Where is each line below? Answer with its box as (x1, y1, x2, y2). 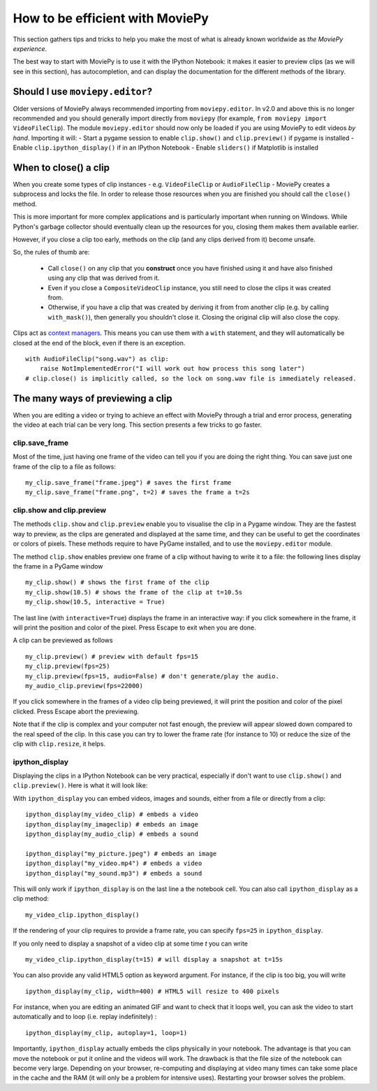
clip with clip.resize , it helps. (13, 739, 106, 748)
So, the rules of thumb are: (13, 248, 90, 257)
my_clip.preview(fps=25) (25, 662, 110, 671)
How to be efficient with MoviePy (13, 10, 209, 26)
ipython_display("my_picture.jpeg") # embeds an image (25, 850, 217, 857)
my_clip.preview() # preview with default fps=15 (25, 653, 199, 660)
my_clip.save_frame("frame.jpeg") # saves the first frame (25, 478, 232, 486)
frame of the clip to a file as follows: (13, 462, 117, 471)
